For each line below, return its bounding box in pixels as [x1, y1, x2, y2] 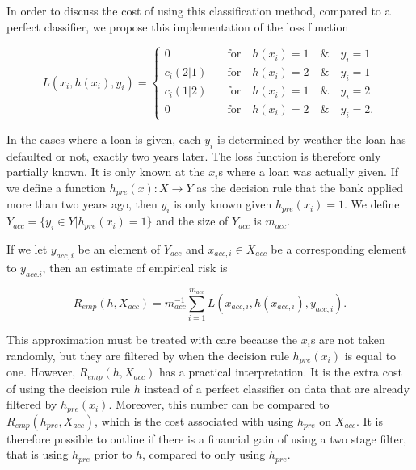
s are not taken [310, 331, 385, 348]
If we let [6, 241, 48, 258]
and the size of [156, 212, 229, 229]
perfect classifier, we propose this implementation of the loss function [6, 18, 349, 35]
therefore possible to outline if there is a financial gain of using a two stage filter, [6, 430, 407, 447]
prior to [94, 446, 132, 463]
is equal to [344, 346, 397, 363]
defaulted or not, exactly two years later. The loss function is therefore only [6, 147, 381, 164]
